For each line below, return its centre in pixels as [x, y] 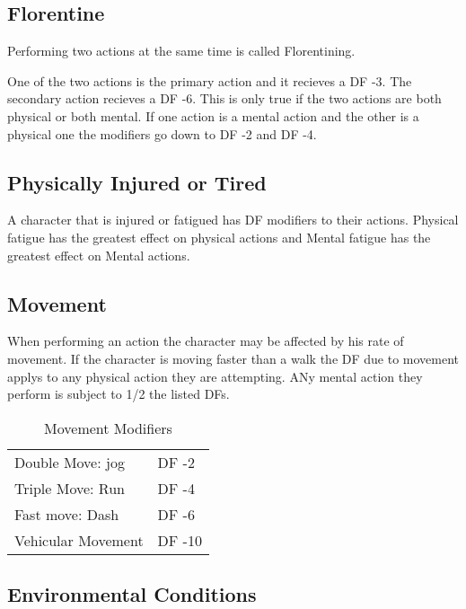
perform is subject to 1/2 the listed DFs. [119, 394]
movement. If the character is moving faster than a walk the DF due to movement [233, 358]
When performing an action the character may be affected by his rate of [206, 341]
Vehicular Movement [79, 540]
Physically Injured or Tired [137, 182]
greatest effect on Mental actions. [99, 255]
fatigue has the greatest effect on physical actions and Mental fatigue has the [219, 237]
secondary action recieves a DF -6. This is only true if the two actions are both [224, 98]
